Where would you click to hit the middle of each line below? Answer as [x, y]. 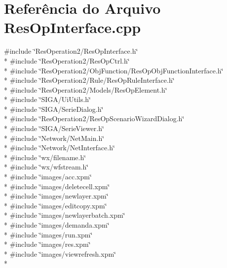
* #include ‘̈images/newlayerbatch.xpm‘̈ [65, 215]
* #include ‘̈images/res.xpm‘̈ [47, 244]
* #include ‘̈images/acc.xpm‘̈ [48, 177]
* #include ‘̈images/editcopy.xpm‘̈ [56, 205]
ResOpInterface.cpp [73, 27]
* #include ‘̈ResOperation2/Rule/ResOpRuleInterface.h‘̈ [89, 80]
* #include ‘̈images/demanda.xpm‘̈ [57, 225]
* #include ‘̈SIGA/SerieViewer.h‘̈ [54, 128]
